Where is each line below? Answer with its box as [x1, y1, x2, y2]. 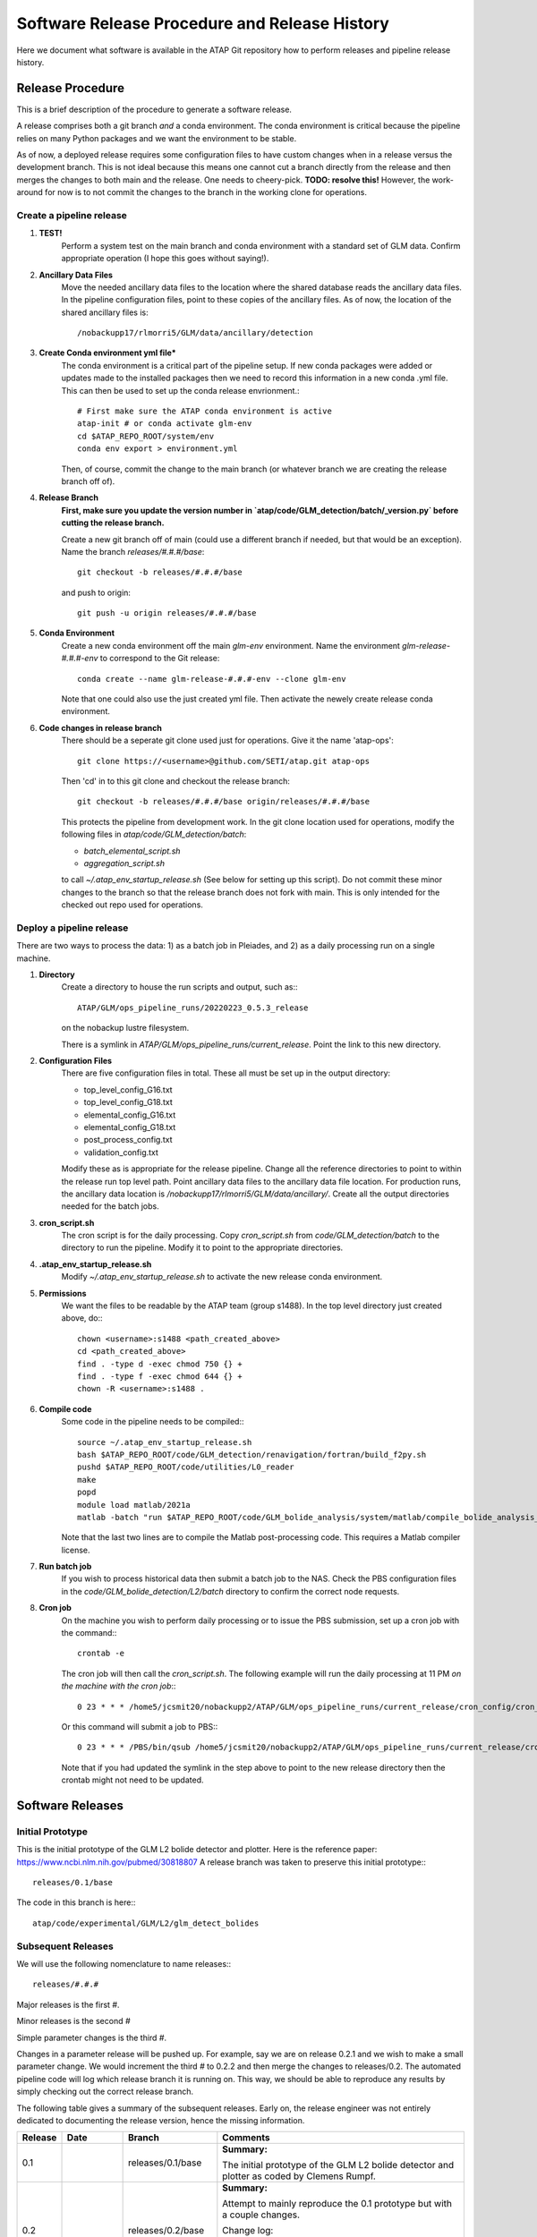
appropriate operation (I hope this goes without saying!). [61, 253, 269, 264]
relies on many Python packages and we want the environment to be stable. [16, 132, 297, 143]
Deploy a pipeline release [16, 922, 129, 934]
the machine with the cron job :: [61, 1680, 176, 1691]
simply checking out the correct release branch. [16, 2086, 194, 2097]
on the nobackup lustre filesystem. [61, 1023, 190, 1033]
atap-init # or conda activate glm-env [77, 419, 252, 429]
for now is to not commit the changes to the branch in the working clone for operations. [45, 187, 367, 198]
